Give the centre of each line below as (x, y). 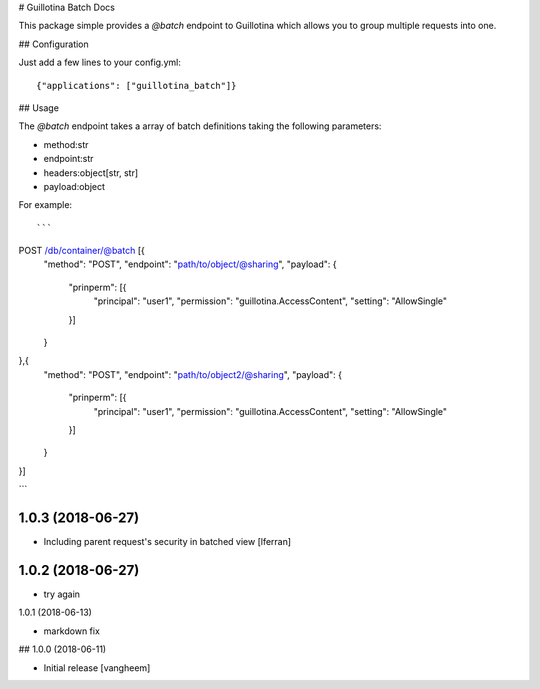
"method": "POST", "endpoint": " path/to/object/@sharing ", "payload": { (190, 264)
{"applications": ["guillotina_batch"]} (136, 85)
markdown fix (71, 631)
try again (61, 594)
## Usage (39, 107)
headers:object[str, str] (91, 172)
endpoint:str (68, 159)
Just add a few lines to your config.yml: (100, 62)
